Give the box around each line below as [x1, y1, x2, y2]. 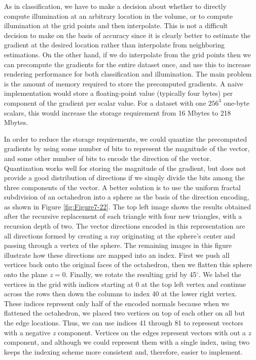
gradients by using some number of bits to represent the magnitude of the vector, [4, 143, 250, 154]
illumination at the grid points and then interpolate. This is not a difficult [4, 20, 228, 31]
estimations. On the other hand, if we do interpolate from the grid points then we [4, 49, 251, 59]
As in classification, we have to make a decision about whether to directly [4, 1, 227, 11]
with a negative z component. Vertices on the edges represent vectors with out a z [4, 327, 251, 337]
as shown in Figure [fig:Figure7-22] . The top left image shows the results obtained [4, 201, 251, 211]
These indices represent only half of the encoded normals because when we [4, 298, 229, 308]
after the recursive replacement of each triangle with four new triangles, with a [4, 211, 242, 221]
